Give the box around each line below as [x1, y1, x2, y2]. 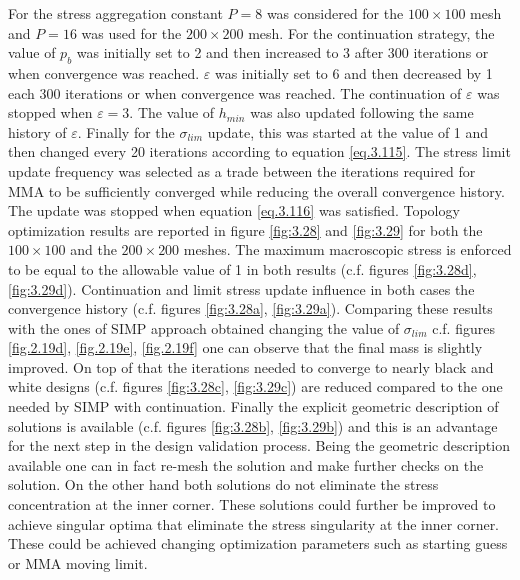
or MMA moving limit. [8, 552, 148, 573]
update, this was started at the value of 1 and [207, 121, 489, 142]
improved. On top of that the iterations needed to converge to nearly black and [8, 356, 494, 377]
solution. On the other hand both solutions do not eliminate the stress [8, 474, 439, 495]
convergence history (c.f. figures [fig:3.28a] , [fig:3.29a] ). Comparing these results [8, 298, 493, 319]
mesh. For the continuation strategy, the [248, 22, 495, 43]
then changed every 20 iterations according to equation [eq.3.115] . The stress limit [8, 141, 511, 162]
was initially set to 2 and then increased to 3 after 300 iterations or [76, 42, 489, 63]
